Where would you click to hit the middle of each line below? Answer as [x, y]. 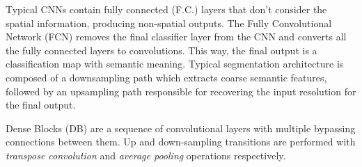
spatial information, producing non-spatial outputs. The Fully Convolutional [169, 23]
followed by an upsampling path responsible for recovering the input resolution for [181, 91]
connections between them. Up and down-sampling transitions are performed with [181, 142]
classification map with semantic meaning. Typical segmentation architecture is [175, 64]
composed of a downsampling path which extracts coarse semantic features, [166, 77]
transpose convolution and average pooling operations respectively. [146, 155]
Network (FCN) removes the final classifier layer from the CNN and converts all [176, 37]
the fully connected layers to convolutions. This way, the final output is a [162, 50]
